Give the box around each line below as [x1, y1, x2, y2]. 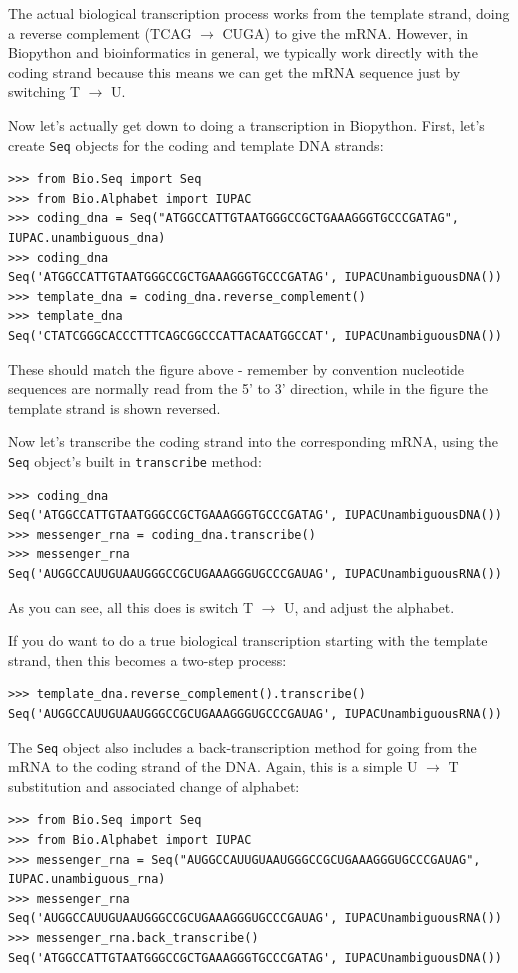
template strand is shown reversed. [8, 397, 221, 418]
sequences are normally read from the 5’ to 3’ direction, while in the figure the [8, 378, 488, 399]
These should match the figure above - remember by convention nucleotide [8, 358, 465, 379]
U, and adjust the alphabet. [284, 596, 455, 617]
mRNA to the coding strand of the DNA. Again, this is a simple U [8, 756, 418, 777]
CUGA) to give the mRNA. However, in [222, 22, 469, 43]
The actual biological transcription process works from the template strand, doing [8, 3, 510, 23]
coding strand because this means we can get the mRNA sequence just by [8, 61, 461, 82]
